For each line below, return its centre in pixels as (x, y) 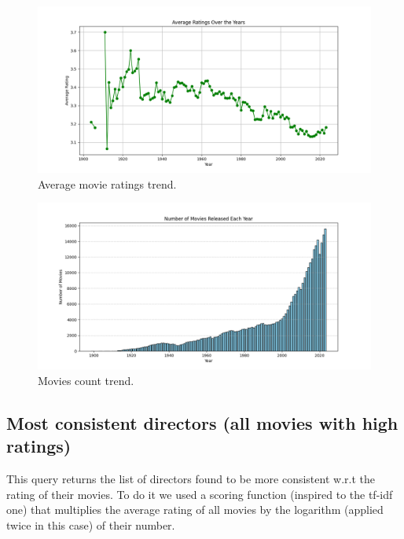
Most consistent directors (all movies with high (202, 422)
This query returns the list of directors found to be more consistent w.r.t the (191, 478)
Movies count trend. (86, 380)
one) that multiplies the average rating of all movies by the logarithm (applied (195, 510)
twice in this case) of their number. (91, 524)
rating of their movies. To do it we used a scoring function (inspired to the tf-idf (200, 494)
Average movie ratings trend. (107, 183)
